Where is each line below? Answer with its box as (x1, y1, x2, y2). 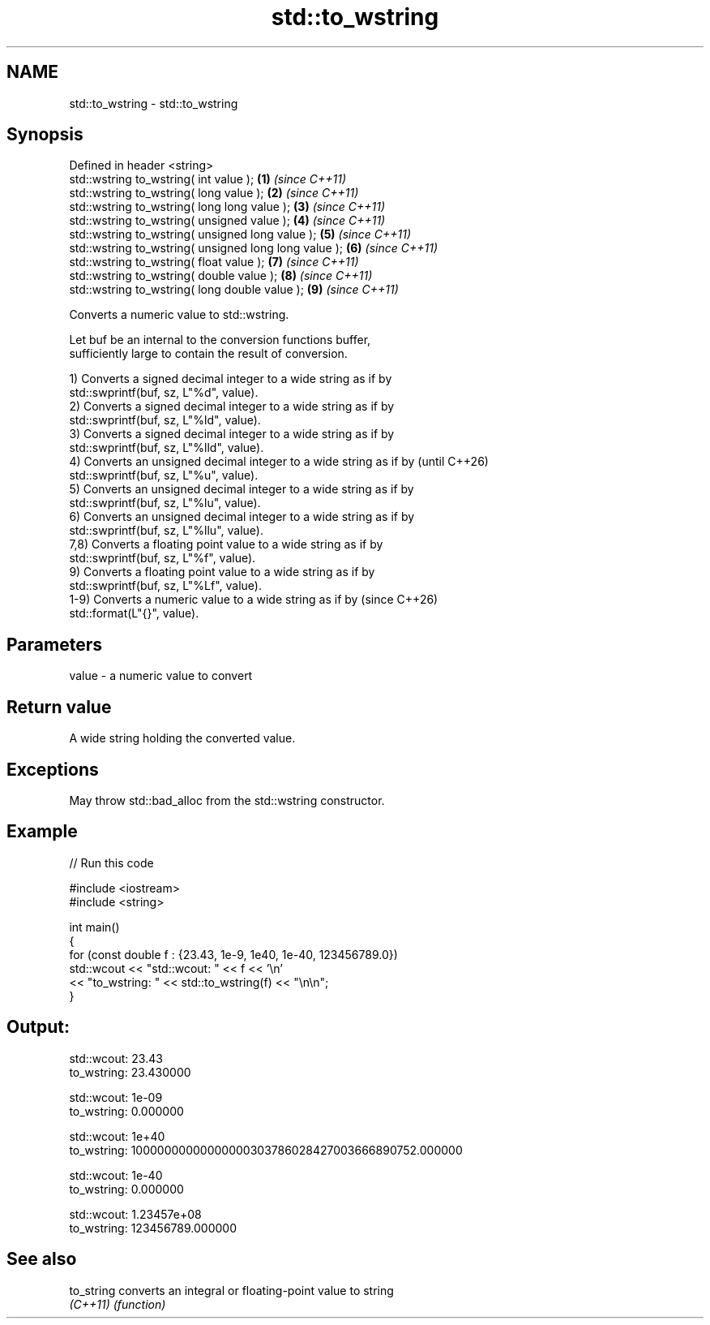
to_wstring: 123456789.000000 (69, 1220, 237, 1235)
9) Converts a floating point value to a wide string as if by (69, 565, 375, 579)
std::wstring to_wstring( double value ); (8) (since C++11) (69, 269, 373, 283)
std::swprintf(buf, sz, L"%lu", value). (69, 496, 261, 510)
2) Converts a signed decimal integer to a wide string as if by (69, 399, 395, 414)
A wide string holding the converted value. (69, 731, 296, 746)
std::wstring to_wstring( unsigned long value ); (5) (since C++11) (69, 227, 412, 242)
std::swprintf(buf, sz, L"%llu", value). (69, 523, 263, 538)
